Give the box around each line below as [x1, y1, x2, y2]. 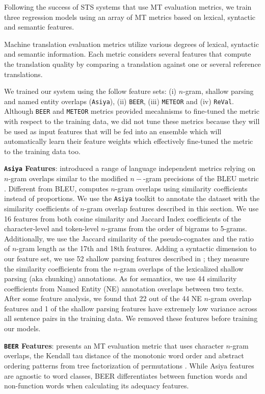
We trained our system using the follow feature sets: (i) [4, 86, 177, 96]
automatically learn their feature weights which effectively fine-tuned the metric [4, 136, 253, 146]
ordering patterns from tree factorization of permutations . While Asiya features [4, 360, 254, 371]
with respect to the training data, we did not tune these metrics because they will [4, 116, 260, 127]
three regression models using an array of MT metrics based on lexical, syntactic [4, 11, 256, 22]
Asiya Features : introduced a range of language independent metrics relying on [4, 163, 256, 174]
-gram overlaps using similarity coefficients [115, 183, 248, 193]
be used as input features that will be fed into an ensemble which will [4, 126, 222, 136]
